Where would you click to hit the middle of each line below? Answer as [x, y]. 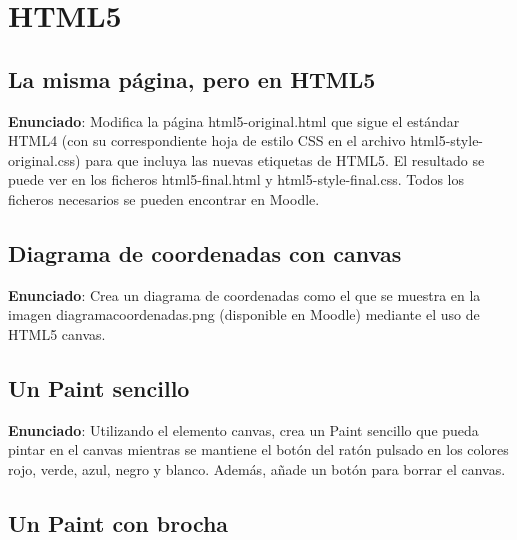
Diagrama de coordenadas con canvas [205, 252]
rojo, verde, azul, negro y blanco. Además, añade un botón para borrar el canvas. [257, 468]
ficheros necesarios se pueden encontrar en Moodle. [164, 198]
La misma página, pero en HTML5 [192, 78]
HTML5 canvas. [57, 333]
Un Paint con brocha [118, 522]
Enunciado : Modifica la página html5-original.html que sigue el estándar [234, 120]
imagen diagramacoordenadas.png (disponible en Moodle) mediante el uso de [244, 314]
